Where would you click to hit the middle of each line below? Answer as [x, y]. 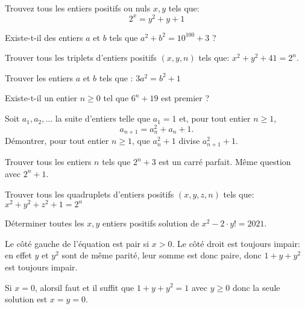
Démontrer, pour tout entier [57, 141]
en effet [18, 255]
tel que [116, 98]
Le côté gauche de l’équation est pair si [77, 243]
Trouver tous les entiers [48, 162]
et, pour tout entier [215, 118]
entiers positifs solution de [151, 223]
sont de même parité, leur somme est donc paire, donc [162, 255]
